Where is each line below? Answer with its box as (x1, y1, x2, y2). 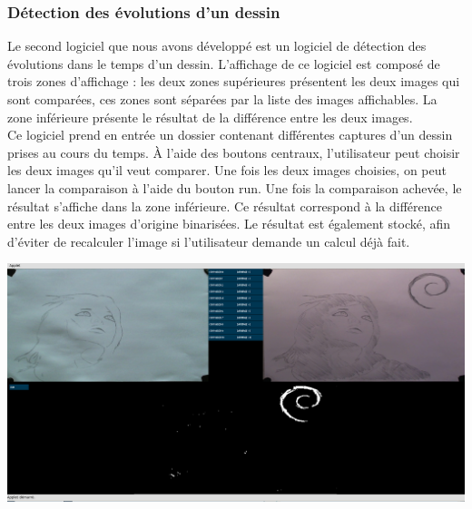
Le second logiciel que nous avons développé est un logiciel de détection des (7, 36, 427, 55)
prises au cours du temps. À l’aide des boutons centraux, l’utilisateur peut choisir (7, 142, 460, 162)
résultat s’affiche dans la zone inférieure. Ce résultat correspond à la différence (7, 196, 442, 215)
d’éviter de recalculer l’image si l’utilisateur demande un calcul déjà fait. (7, 231, 410, 250)
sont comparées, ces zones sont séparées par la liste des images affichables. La (7, 90, 438, 108)
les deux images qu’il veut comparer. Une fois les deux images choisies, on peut (7, 161, 447, 180)
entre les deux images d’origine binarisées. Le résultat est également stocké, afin (7, 214, 451, 233)
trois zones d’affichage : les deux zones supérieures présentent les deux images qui (7, 72, 460, 91)
